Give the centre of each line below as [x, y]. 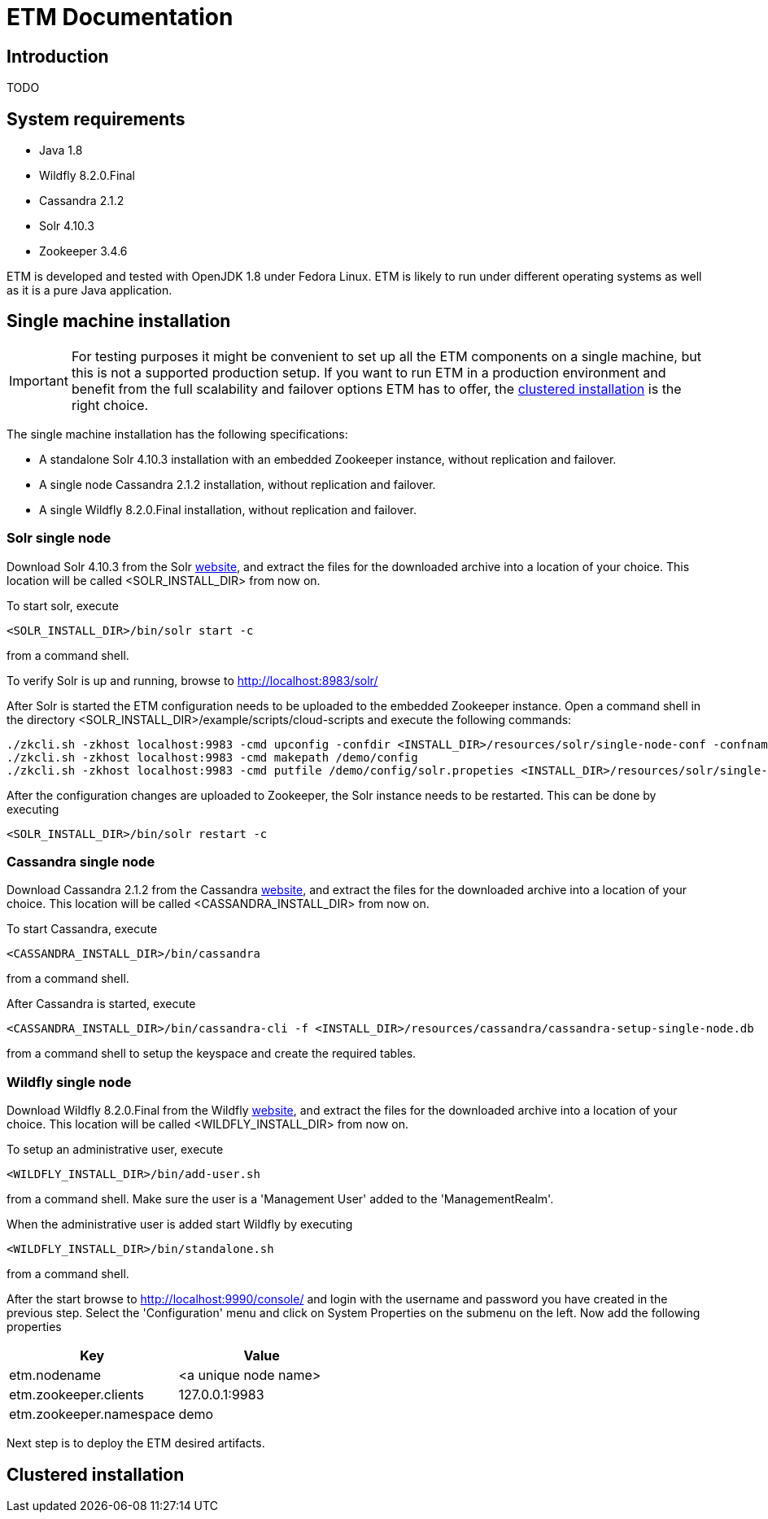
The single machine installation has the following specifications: [177, 434]
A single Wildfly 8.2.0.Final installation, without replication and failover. [228, 509]
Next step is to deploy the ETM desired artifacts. [136, 1443]
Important [39, 380]
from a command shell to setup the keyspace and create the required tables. [212, 1054]
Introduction [58, 56]
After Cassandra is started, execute [101, 1004]
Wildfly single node [69, 1082]
